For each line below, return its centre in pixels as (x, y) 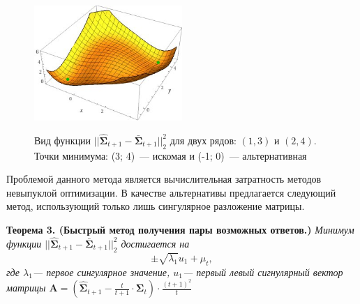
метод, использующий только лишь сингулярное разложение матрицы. (156, 206)
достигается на (155, 243)
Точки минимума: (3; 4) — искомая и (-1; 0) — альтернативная (171, 155)
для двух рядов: (203, 140)
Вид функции (63, 140)
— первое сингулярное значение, (101, 272)
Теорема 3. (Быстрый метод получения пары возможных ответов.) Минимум (180, 230)
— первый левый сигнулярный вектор (263, 272)
